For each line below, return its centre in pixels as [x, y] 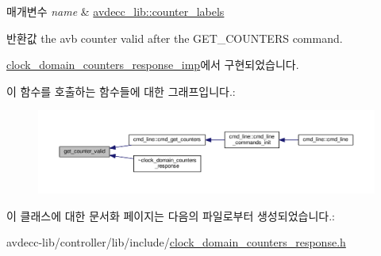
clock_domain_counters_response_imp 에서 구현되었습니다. [153, 65]
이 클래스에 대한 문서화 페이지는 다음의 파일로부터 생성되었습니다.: [171, 215]
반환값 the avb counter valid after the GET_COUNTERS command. [175, 38]
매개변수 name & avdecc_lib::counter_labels [115, 11]
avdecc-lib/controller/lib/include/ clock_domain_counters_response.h [176, 242]
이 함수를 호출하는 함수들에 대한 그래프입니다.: [121, 91]
